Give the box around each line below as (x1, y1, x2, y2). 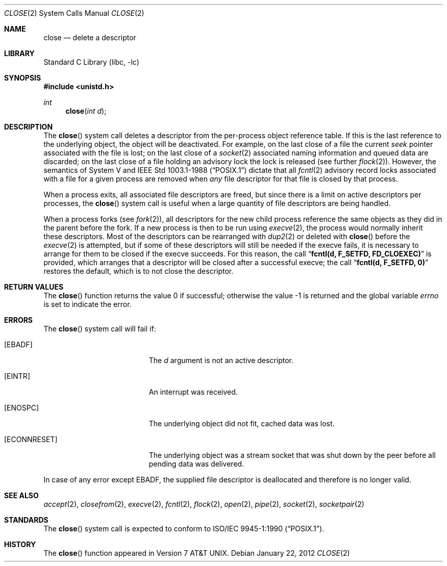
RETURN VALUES (4, 282, 64, 291)
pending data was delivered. (148, 459, 244, 468)
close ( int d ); (65, 107, 107, 115)
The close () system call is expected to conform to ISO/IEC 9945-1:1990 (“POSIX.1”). (43, 524, 325, 533)
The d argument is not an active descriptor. (148, 356, 293, 365)
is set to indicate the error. (43, 300, 132, 308)
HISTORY (4, 540, 36, 549)
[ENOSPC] (4, 403, 39, 412)
